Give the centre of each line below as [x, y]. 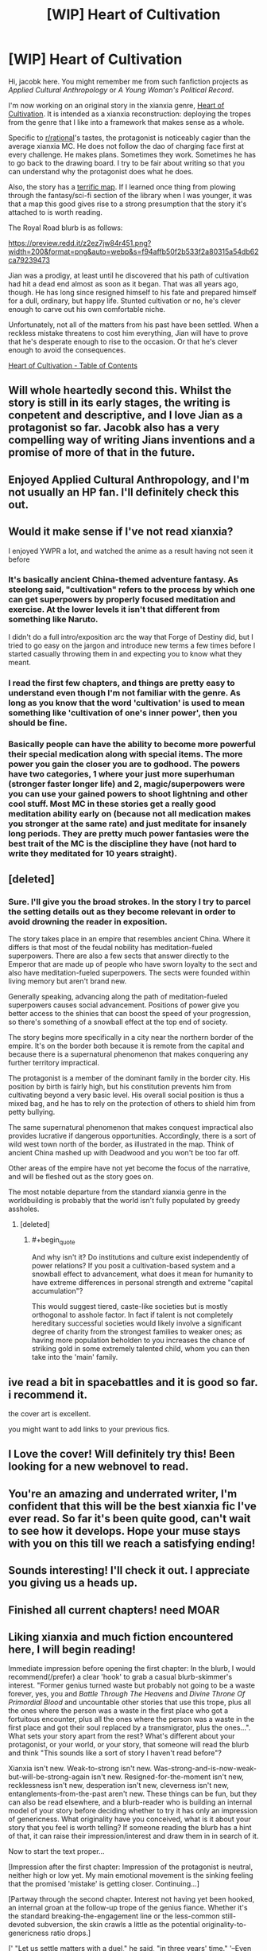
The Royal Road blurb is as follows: [66, 228]
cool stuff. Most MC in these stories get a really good [112, 804]
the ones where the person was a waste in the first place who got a [118, 1711]
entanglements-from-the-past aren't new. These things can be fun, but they [133, 1794]
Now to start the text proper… [56, 1852]
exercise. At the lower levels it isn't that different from [114, 609]
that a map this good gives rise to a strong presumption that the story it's [128, 204]
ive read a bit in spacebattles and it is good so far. [133, 1382]
